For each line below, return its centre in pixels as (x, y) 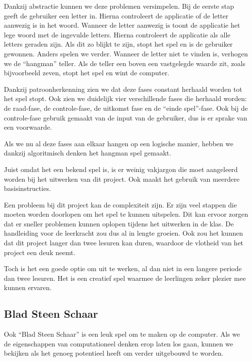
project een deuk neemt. (40, 252)
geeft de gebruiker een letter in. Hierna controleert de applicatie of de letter (116, 15)
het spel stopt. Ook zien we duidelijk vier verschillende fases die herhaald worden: (126, 98)
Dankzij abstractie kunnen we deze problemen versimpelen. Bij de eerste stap (119, 6)
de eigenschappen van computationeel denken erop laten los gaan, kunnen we (118, 343)
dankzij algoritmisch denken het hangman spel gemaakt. (88, 153)
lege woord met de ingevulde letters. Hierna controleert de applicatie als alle (117, 34)
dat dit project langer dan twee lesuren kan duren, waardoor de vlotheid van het (124, 243)
